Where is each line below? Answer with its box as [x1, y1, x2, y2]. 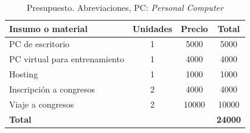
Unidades [132, 22, 173, 34]
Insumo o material [9, 22, 88, 34]
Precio [181, 22, 208, 34]
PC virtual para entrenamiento [9, 53, 124, 65]
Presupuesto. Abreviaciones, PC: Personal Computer [27, 1, 224, 13]
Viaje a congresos [9, 97, 74, 110]
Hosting [9, 68, 38, 80]
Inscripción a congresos [9, 82, 95, 95]
